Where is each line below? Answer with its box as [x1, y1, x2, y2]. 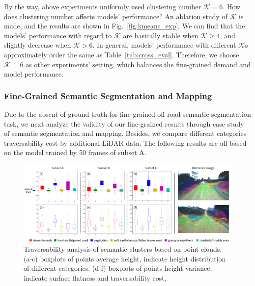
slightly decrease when [4, 40, 71, 50]
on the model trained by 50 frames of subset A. [4, 147, 146, 157]
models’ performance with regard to [4, 30, 112, 40]
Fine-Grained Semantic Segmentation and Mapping [4, 89, 212, 102]
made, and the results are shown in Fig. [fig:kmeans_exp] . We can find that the [4, 21, 245, 31]
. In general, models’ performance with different [92, 40, 236, 50]
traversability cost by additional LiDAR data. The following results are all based [4, 137, 247, 148]
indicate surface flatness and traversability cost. [24, 272, 167, 283]
